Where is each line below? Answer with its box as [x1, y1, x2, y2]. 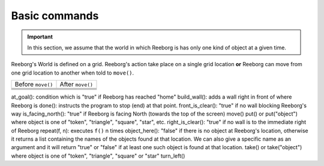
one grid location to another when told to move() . [11, 69, 134, 76]
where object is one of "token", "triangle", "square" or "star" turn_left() [11, 152, 185, 159]
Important [27, 33, 53, 40]
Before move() [14, 80, 53, 88]
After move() [59, 80, 93, 88]
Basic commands [11, 9, 99, 22]
